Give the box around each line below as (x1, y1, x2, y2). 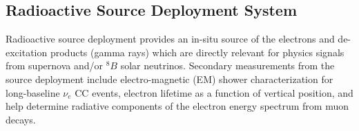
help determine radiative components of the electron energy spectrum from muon (6, 99, 349, 113)
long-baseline (6, 85, 60, 99)
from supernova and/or (6, 58, 103, 73)
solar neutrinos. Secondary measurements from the (120, 58, 335, 73)
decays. (6, 112, 36, 126)
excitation (6, 45, 48, 59)
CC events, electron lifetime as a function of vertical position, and (75, 85, 353, 99)
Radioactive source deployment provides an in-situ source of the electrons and (6, 32, 335, 46)
